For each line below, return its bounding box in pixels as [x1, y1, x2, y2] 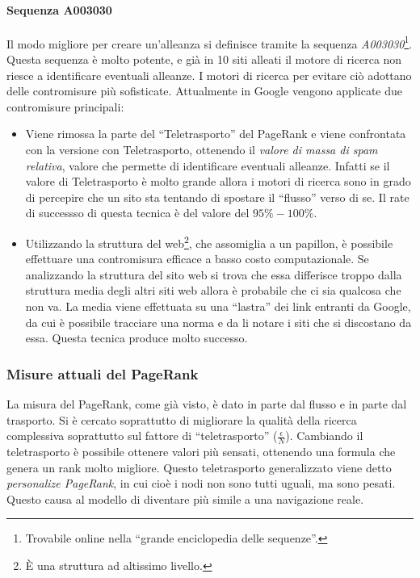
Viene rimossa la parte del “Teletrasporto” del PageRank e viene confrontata [25, 125, 406, 142]
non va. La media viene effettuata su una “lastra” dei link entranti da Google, [25, 298, 411, 315]
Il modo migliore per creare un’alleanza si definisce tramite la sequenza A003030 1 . [6, 32, 413, 52]
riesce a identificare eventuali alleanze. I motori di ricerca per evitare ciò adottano [6, 66, 412, 83]
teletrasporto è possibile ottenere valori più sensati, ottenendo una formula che [6, 443, 396, 460]
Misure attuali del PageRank [6, 363, 199, 383]
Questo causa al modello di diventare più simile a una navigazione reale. [6, 490, 364, 507]
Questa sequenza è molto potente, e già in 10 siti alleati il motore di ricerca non [6, 51, 402, 68]
